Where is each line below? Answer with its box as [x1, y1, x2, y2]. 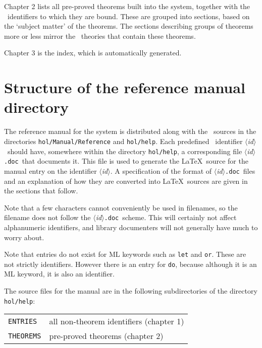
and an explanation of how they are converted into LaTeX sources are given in [4, 175, 248, 186]
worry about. [4, 232, 44, 242]
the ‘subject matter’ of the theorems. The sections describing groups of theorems [4, 21, 253, 31]
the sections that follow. [4, 185, 78, 196]
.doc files [225, 165, 255, 176]
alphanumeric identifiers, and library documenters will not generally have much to [4, 222, 258, 232]
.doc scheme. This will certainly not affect [104, 212, 237, 223]
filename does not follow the [4, 212, 91, 223]
